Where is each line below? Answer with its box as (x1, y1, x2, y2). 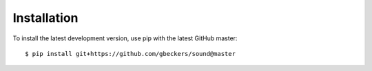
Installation (12, 10, 79, 25)
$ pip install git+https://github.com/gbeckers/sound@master (25, 50, 236, 57)
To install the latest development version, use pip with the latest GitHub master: (12, 34, 238, 42)
